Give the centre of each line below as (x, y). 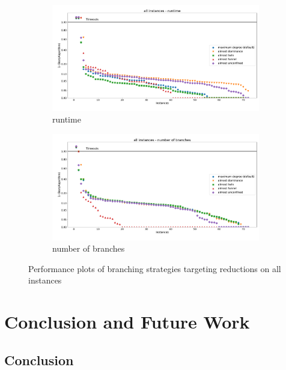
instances (45, 280)
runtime (67, 119)
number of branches (89, 248)
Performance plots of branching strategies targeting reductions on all (155, 268)
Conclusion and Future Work (127, 322)
